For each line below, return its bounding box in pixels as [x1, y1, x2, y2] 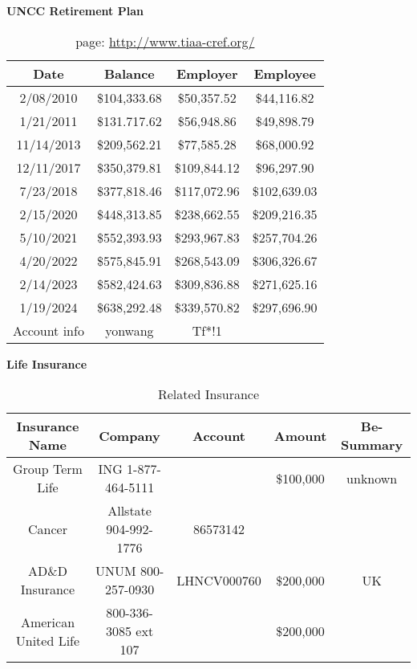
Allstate [107, 501, 152, 520]
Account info [13, 320, 84, 340]
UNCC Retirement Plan [6, 2, 144, 18]
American [20, 612, 75, 631]
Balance [103, 63, 155, 83]
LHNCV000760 [176, 570, 261, 589]
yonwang [105, 320, 154, 340]
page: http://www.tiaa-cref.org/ [75, 31, 255, 51]
